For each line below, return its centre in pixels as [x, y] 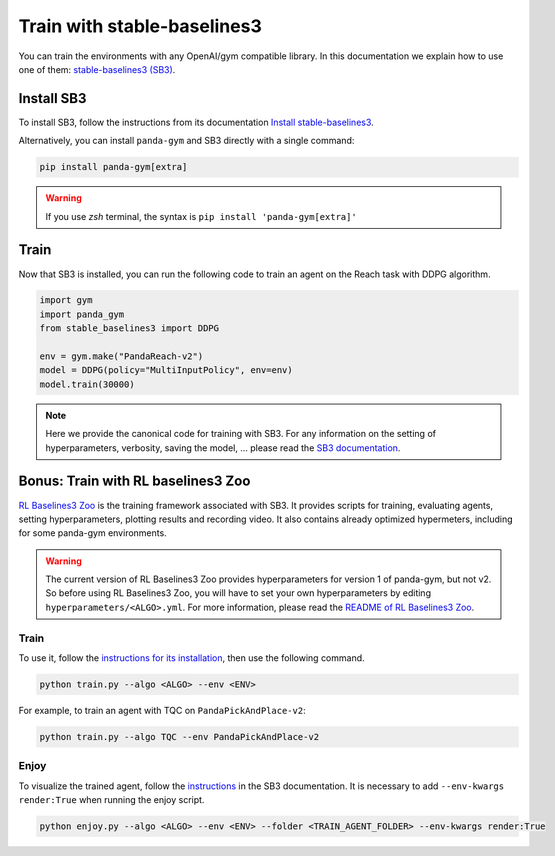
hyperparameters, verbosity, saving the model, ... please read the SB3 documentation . [223, 447]
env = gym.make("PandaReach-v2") [121, 356]
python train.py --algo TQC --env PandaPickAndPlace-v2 [179, 736]
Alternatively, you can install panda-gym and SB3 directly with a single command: [186, 141]
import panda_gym [82, 314]
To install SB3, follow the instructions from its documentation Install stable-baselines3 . [196, 122]
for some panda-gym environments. [92, 533]
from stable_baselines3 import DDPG [129, 328]
